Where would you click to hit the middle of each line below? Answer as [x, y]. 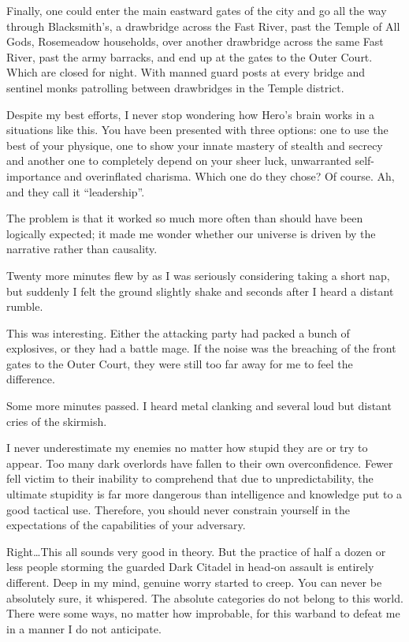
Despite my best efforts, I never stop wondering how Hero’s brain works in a [191, 114]
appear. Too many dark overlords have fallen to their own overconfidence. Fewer [200, 463]
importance [33, 175]
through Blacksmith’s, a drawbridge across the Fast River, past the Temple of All [203, 26]
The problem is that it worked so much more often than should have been [185, 218]
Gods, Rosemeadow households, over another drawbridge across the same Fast [195, 41]
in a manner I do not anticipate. [84, 628]
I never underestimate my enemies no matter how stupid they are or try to [187, 448]
